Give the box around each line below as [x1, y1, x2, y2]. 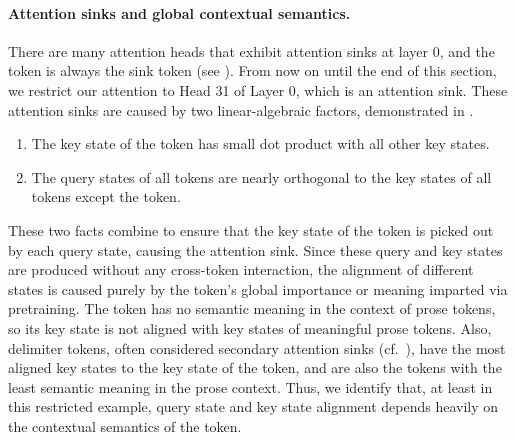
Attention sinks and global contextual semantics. [8, 2, 351, 23]
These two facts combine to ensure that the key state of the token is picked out [8, 219, 494, 240]
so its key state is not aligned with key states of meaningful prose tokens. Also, [8, 317, 492, 338]
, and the [439, 40, 495, 61]
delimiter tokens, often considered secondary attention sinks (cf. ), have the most [8, 337, 506, 358]
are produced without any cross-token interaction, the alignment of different [8, 259, 474, 280]
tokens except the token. [31, 186, 181, 207]
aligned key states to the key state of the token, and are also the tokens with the [8, 357, 502, 378]
